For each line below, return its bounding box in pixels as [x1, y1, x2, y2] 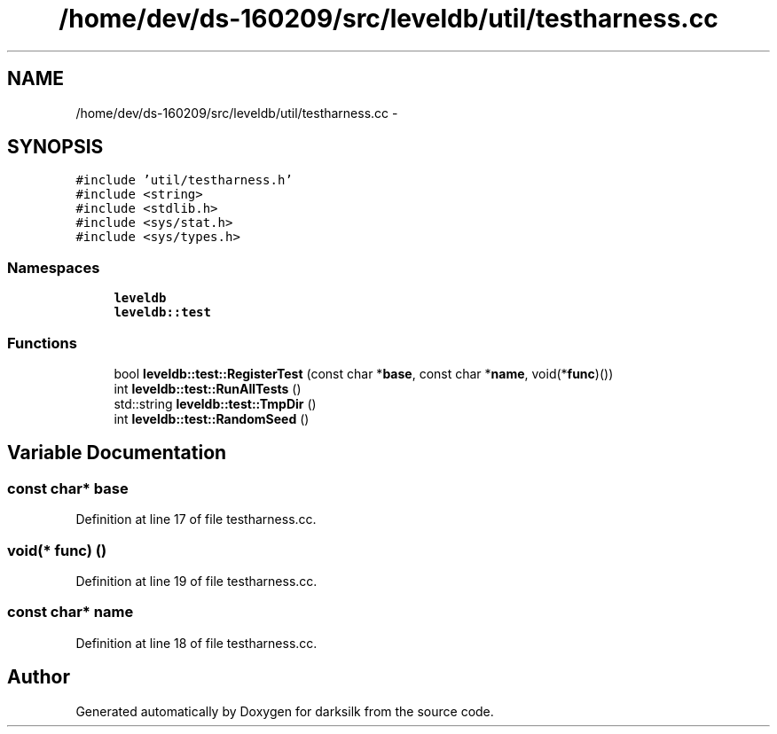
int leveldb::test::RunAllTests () [114, 380, 302, 396]
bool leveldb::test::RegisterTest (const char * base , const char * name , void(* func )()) [114, 365, 614, 381]
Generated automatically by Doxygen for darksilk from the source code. [75, 703, 494, 719]
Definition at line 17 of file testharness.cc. [75, 511, 317, 527]
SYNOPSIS [7, 136, 104, 159]
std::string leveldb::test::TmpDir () [114, 395, 317, 411]
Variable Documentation [7, 441, 227, 465]
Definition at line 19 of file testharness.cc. [75, 573, 318, 589]
